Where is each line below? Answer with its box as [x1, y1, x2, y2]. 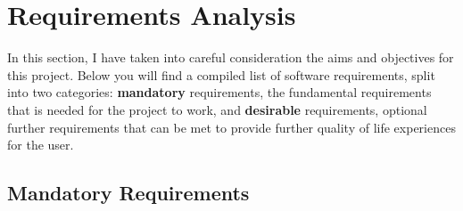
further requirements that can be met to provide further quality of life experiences [7, 118, 456, 136]
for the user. [7, 135, 74, 154]
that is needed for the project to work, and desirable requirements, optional [7, 100, 427, 118]
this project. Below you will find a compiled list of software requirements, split [7, 65, 435, 84]
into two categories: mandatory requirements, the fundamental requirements [7, 83, 432, 101]
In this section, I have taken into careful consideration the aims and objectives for [7, 48, 454, 67]
